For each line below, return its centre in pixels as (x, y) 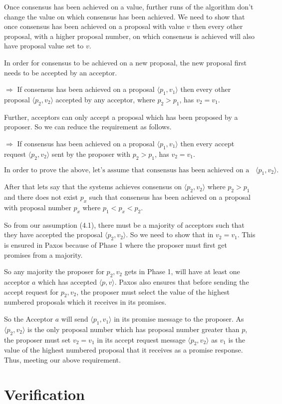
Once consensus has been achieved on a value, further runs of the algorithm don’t (129, 6)
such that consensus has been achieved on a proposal (170, 197)
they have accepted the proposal (53, 234)
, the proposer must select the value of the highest (153, 291)
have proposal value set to (44, 46)
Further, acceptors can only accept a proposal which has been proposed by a (121, 117)
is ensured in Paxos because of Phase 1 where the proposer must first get (116, 245)
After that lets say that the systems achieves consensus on (93, 187)
